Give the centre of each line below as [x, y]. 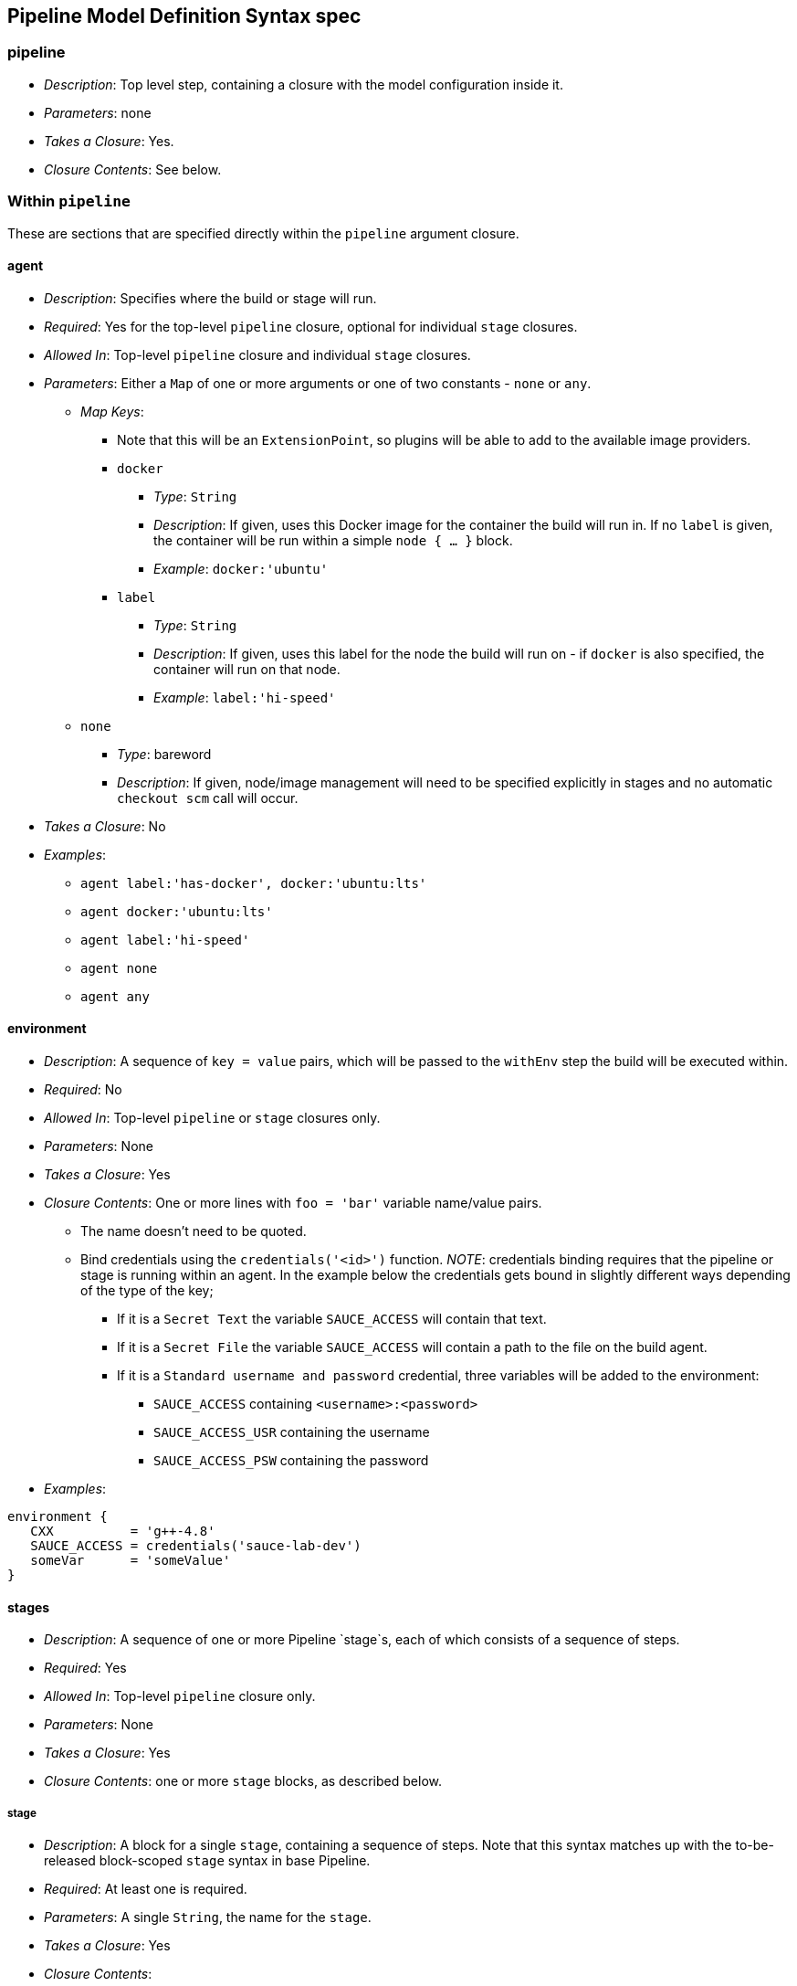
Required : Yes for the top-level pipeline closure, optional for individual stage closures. [311, 326]
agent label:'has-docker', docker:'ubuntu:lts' [254, 883]
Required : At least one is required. [146, 1888]
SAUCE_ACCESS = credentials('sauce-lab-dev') [196, 1545]
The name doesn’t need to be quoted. [194, 1231]
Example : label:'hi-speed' [245, 697]
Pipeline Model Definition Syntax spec [184, 16]
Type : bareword [164, 754]
